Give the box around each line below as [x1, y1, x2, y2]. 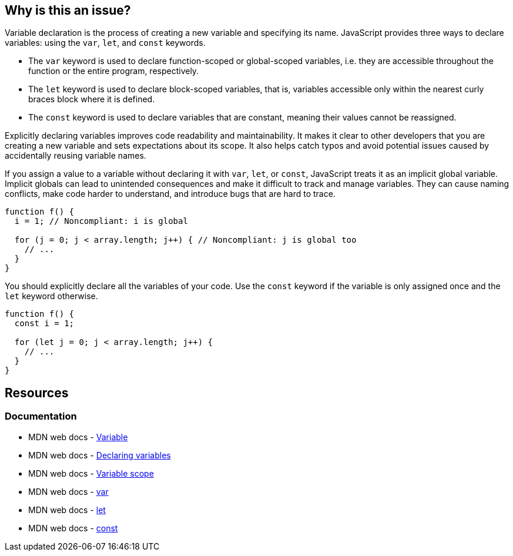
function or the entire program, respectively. [28, 66, 199, 76]
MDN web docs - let [28, 504, 106, 515]
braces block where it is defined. [28, 94, 155, 105]
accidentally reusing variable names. [5, 150, 146, 161]
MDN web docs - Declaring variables [28, 450, 171, 460]
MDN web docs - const [28, 522, 118, 533]
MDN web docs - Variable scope [28, 468, 154, 478]
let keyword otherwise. [5, 291, 98, 302]
